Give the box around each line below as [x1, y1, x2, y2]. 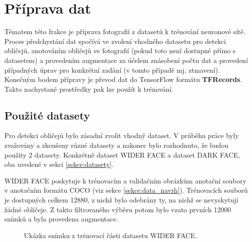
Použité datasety [4, 107, 90, 122]
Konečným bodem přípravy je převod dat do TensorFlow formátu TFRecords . [4, 74, 242, 84]
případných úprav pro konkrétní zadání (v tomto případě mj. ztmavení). [4, 64, 220, 75]
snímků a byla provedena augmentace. [4, 214, 118, 224]
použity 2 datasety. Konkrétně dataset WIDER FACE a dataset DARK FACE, [4, 149, 240, 160]
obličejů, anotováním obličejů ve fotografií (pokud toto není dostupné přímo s [4, 45, 236, 56]
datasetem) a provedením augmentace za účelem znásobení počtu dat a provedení [4, 55, 248, 65]
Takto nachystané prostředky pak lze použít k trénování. [4, 83, 174, 94]
